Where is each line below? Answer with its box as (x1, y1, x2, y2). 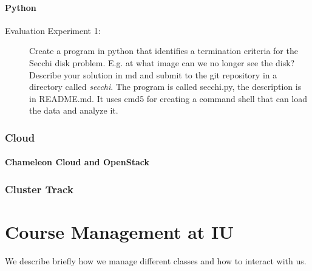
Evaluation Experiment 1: (5, 24, 101, 36)
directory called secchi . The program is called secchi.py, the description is (29, 80, 302, 93)
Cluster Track (5, 181, 73, 196)
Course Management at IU (5, 219, 234, 244)
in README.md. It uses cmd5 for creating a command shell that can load (29, 92, 308, 105)
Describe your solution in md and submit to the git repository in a (29, 68, 277, 81)
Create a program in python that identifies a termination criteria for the (29, 44, 298, 57)
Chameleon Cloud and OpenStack (5, 156, 149, 168)
